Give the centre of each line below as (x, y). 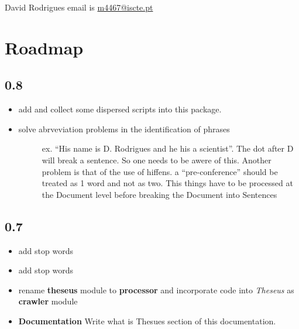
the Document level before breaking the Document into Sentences (159, 194)
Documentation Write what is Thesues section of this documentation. (147, 321)
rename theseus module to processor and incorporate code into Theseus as (156, 289)
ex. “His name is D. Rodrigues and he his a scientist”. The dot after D (168, 148)
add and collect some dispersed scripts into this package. (120, 109)
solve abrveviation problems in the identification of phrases (124, 128)
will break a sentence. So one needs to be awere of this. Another (157, 160)
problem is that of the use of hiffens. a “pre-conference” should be (160, 171)
